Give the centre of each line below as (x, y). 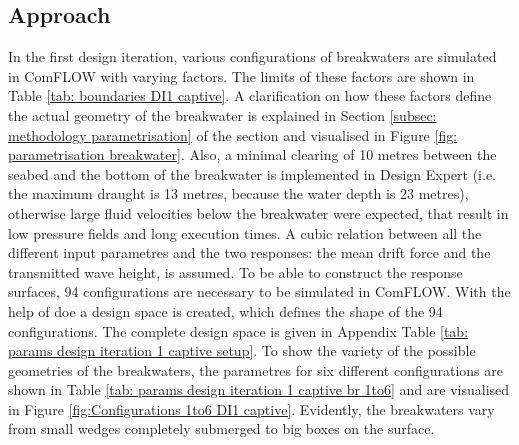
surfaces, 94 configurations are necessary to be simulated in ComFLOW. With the (259, 291)
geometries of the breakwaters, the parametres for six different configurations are (255, 369)
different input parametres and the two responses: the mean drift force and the (249, 252)
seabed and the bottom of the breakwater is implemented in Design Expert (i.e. (252, 173)
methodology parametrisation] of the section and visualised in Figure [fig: (233, 134)
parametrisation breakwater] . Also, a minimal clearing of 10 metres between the (252, 154)
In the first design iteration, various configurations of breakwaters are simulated (252, 56)
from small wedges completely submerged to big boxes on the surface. (221, 428)
